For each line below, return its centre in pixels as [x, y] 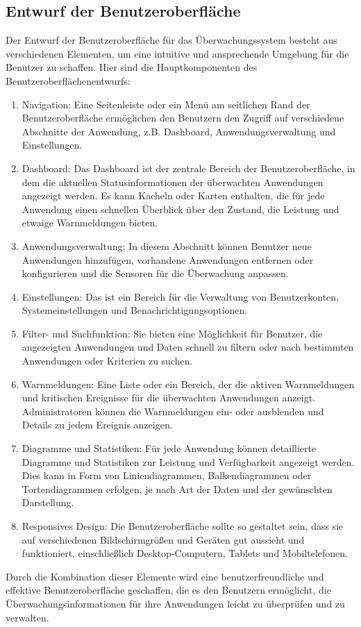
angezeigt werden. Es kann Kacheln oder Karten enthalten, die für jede [173, 195]
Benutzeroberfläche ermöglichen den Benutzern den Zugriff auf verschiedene [183, 118]
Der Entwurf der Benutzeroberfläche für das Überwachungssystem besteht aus [171, 40]
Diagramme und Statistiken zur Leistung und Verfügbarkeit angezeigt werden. [188, 461]
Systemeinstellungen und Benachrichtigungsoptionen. [135, 310]
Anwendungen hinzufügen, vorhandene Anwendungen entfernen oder [168, 259]
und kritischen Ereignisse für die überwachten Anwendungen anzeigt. [168, 398]
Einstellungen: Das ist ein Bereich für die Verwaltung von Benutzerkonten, [180, 296]
